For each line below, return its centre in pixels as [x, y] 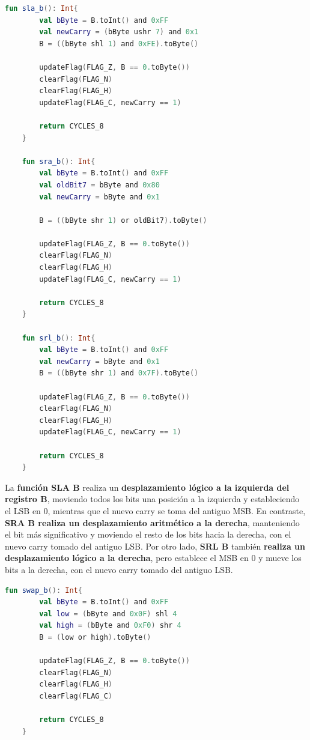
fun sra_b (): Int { [59, 161]
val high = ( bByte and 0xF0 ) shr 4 [110, 626]
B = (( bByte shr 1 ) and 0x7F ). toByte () [119, 373]
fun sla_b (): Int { [41, 8]
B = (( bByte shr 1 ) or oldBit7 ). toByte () [123, 220]
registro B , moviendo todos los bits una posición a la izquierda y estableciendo [152, 499]
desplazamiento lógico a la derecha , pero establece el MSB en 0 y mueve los [153, 558]
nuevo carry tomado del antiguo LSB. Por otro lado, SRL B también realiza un [155, 546]
